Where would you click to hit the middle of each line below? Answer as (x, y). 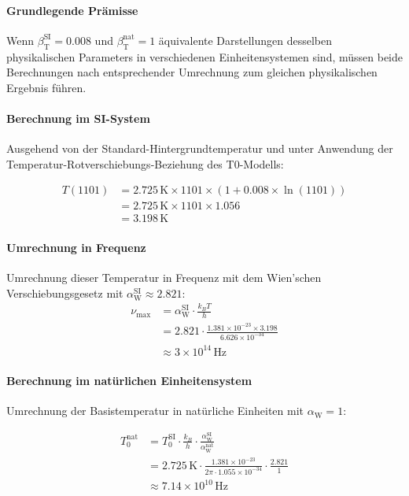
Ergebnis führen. (46, 87)
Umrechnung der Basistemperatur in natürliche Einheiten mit (155, 411)
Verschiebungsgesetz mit (65, 292)
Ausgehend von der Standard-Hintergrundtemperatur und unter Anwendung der (200, 148)
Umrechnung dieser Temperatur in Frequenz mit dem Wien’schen (164, 278)
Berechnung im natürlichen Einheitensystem (129, 381)
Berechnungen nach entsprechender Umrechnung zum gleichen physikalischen (192, 72)
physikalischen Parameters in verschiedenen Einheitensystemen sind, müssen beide (205, 56)
